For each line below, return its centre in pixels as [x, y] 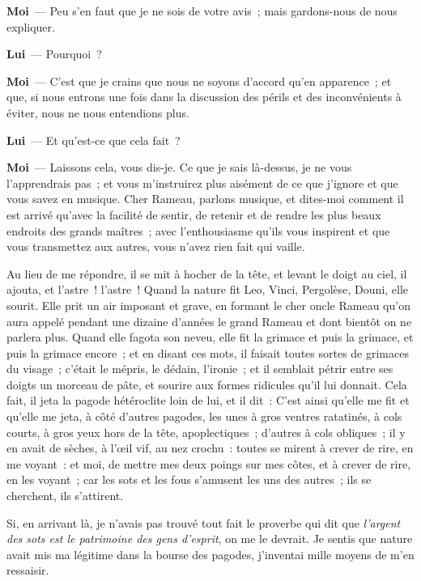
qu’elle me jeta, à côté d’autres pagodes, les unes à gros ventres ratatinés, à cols [204, 416]
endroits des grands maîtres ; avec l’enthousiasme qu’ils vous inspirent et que [198, 230]
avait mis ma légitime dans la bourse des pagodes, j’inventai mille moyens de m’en [210, 554]
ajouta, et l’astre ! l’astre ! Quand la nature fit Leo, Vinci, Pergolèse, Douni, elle [208, 289]
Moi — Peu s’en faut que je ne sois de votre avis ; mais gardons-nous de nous [202, 11]
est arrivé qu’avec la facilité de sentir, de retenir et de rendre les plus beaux [194, 214]
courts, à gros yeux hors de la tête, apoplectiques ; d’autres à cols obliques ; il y [206, 432]
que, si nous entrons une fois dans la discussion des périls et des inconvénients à [204, 97]
